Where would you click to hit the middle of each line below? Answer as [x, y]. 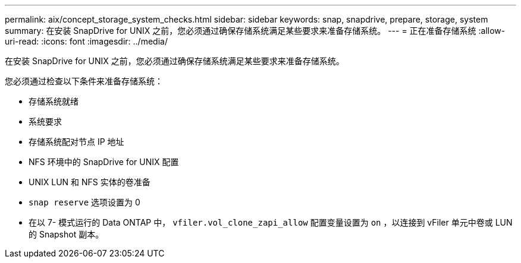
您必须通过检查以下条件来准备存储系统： [84, 81]
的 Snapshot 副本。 [66, 234]
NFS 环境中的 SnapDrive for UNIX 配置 [104, 162]
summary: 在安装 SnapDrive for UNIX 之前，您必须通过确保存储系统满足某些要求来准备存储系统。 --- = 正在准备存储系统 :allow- [255, 31]
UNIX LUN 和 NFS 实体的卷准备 [90, 182]
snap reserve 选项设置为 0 [84, 202]
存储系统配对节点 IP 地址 [76, 142]
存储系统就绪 [54, 101]
